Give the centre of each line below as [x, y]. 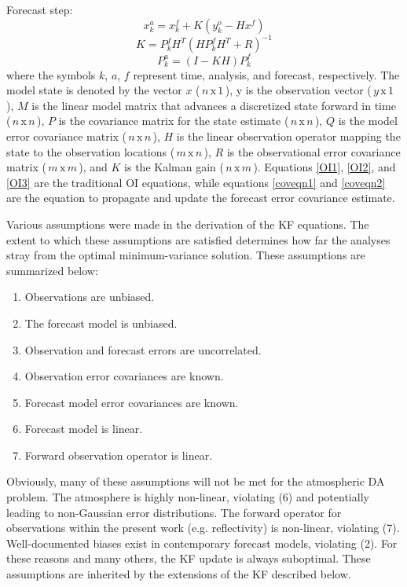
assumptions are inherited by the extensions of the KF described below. [179, 574]
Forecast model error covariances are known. [132, 402]
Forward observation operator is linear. [119, 455]
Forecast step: [40, 9]
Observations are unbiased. [90, 297]
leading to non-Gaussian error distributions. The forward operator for [174, 512]
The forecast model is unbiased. [101, 323]
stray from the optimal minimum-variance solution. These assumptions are [186, 255]
